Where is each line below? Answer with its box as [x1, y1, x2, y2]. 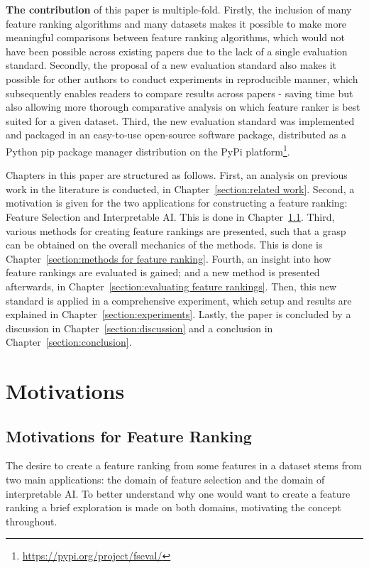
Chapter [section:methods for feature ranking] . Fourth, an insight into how [6, 251, 331, 266]
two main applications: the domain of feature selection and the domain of [6, 472, 325, 487]
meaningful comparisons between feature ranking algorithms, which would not [6, 30, 345, 45]
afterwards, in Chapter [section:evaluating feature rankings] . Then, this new [6, 278, 337, 293]
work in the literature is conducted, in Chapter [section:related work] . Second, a [6, 181, 355, 196]
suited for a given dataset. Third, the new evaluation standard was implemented [6, 113, 355, 128]
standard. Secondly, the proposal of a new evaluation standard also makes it [6, 58, 337, 72]
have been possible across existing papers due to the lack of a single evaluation [6, 43, 348, 58]
